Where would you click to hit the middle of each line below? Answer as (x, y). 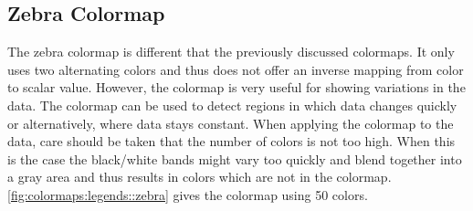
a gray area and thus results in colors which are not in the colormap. (200, 177)
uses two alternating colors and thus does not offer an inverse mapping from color (236, 69)
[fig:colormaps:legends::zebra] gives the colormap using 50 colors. (188, 194)
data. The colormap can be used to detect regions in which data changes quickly (232, 105)
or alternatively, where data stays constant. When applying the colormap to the (231, 123)
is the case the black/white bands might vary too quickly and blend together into (235, 158)
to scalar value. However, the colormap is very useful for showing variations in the (236, 87)
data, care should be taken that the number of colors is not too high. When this (231, 141)
